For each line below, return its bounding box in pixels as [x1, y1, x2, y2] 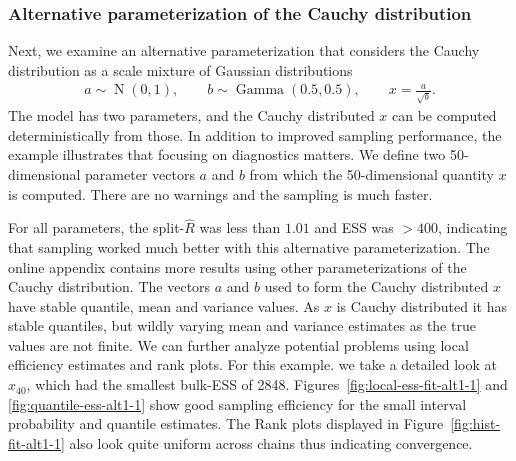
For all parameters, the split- [8, 217, 185, 238]
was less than [199, 217, 281, 238]
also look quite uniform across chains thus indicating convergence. [69, 432, 473, 453]
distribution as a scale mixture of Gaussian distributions [8, 59, 353, 80]
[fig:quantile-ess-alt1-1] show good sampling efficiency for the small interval [8, 393, 467, 414]
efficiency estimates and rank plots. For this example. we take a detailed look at [8, 354, 497, 375]
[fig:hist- [450, 413, 501, 434]
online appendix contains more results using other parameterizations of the [8, 256, 467, 277]
